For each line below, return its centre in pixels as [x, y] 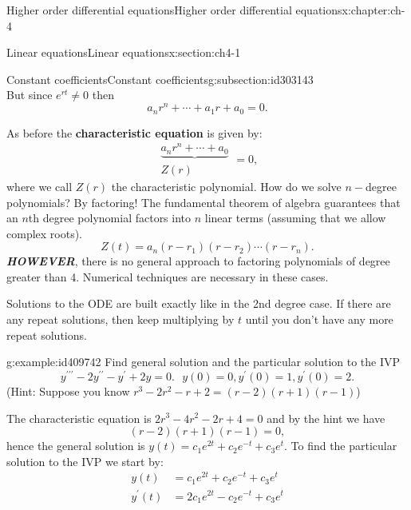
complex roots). [45, 233]
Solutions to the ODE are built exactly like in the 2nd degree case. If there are [199, 303]
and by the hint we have [326, 418]
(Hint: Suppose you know [68, 390]
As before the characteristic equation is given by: [134, 132]
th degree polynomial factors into [110, 218]
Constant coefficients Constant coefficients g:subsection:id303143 [160, 79]
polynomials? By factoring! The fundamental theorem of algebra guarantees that [204, 202]
